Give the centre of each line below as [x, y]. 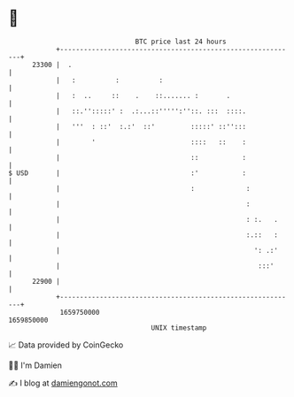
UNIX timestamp [179, 328]
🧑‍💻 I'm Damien [35, 365]
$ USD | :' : [128, 173]
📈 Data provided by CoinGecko [66, 345]
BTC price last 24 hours [181, 42]
